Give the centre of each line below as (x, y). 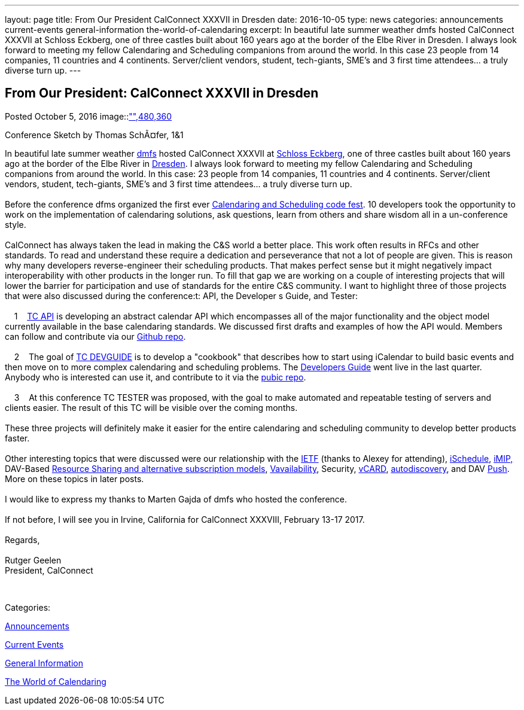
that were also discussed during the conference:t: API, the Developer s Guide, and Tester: (181, 295)
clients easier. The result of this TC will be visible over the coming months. (151, 407)
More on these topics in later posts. (74, 479)
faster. (17, 438)
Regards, (22, 540)
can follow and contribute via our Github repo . (95, 336)
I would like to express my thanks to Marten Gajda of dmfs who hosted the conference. (176, 499)
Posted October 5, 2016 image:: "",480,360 (89, 116)
